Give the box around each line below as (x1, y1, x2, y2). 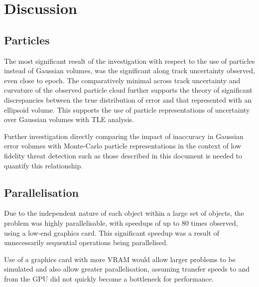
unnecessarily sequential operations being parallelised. (4, 237, 168, 248)
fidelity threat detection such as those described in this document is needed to (4, 150, 243, 160)
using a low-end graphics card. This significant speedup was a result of (4, 227, 219, 238)
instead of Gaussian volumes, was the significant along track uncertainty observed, (4, 65, 255, 76)
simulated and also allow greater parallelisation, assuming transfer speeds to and (4, 264, 250, 274)
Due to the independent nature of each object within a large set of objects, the (4, 208, 244, 218)
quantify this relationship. (4, 160, 83, 170)
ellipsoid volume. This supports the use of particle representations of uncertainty (4, 104, 250, 115)
